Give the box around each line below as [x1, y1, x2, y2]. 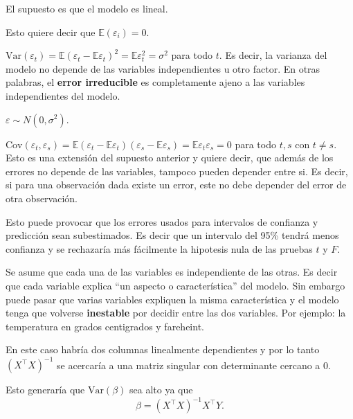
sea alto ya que [129, 382, 193, 397]
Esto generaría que [6, 382, 85, 397]
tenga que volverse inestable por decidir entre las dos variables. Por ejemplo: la [6, 305, 346, 320]
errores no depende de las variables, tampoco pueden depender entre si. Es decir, [6, 163, 348, 178]
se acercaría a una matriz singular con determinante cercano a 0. [57, 357, 331, 372]
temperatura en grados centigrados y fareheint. [6, 319, 204, 333]
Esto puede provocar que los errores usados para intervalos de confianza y [6, 214, 318, 229]
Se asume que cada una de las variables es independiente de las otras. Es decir [6, 265, 338, 279]
